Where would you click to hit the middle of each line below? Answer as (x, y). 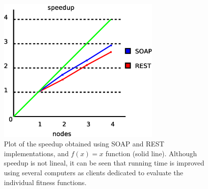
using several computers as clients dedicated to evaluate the (94, 173)
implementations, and (36, 153)
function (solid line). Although (151, 153)
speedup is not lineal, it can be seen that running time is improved (104, 163)
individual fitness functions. (45, 182)
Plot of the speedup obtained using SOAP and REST (84, 144)
